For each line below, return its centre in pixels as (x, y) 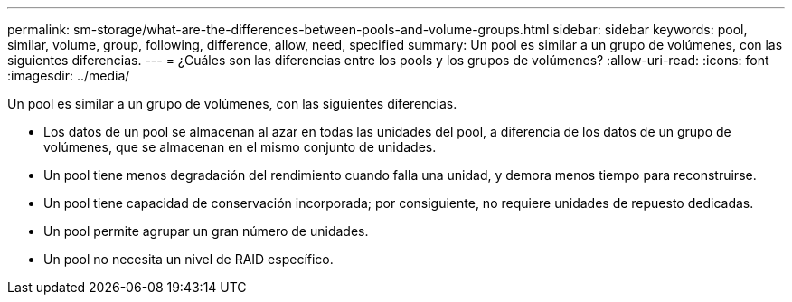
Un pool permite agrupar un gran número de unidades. (206, 231)
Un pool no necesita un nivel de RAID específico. (189, 259)
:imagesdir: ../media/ (69, 75)
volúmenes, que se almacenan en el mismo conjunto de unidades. (240, 147)
